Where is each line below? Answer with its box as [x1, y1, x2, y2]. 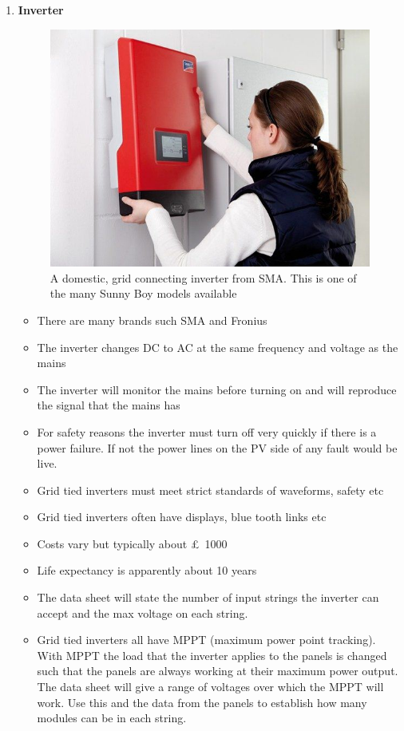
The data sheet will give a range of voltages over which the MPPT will [37, 678, 384, 695]
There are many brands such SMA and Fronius [37, 311, 267, 328]
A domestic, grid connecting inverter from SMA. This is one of [50, 269, 357, 286]
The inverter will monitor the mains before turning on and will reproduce [37, 381, 397, 397]
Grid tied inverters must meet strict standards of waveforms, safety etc [37, 481, 384, 498]
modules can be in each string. [37, 709, 187, 726]
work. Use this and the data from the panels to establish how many [37, 693, 367, 710]
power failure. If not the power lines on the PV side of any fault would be [37, 439, 398, 456]
